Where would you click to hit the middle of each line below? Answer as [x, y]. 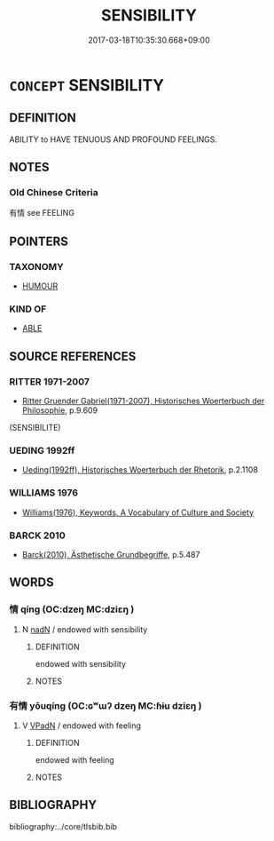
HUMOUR [40, 286]
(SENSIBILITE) [35, 428]
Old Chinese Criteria [54, 193]
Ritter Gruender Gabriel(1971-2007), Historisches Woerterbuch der [143, 401]
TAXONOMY [36, 266]
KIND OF [28, 309]
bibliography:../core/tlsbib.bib [63, 826]
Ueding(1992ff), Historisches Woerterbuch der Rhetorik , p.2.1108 [140, 470]
